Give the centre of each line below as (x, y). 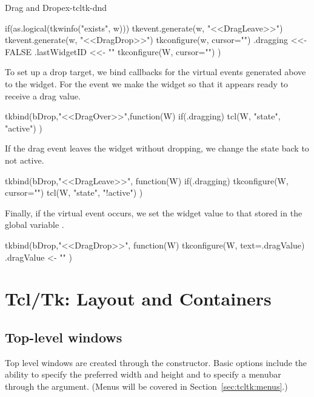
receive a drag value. (43, 95)
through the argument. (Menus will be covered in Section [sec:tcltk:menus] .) (146, 386)
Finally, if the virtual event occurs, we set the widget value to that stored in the (154, 212)
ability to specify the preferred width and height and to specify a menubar (143, 374)
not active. (25, 160)
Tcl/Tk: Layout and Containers (138, 299)
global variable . (35, 225)
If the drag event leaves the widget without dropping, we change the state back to (157, 148)
